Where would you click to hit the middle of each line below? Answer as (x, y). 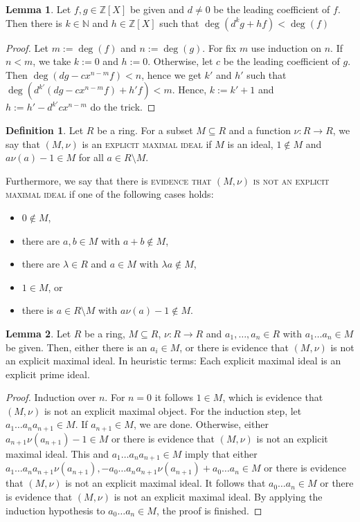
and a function (260, 130)
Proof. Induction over (51, 397)
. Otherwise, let (180, 61)
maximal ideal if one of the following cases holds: (110, 194)
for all (91, 157)
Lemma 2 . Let (38, 333)
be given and (157, 9)
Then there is (34, 22)
